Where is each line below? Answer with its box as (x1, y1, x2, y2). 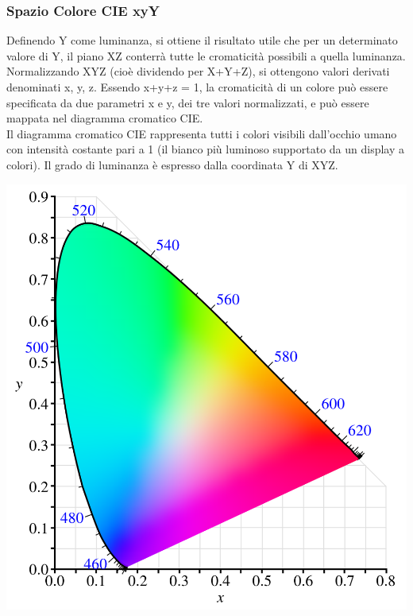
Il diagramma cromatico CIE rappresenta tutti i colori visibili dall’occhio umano (6, 125, 397, 141)
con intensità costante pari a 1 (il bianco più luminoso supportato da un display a (6, 141, 405, 157)
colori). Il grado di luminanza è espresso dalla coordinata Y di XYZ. (6, 156, 338, 172)
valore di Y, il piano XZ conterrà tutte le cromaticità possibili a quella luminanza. (6, 47, 406, 64)
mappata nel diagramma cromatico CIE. (6, 110, 203, 126)
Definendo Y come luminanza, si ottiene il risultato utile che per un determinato (6, 32, 398, 48)
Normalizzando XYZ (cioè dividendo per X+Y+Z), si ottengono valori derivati (6, 63, 390, 79)
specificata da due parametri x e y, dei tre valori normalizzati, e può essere (6, 94, 369, 110)
